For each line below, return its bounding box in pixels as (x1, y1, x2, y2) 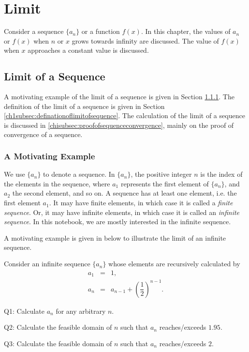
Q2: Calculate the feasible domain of (4, 322, 112, 332)
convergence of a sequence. (4, 129, 83, 139)
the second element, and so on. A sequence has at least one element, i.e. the (12, 188, 237, 198)
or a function (81, 26, 120, 36)
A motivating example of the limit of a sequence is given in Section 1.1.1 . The (4, 92, 234, 102)
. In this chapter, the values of (141, 26, 231, 36)
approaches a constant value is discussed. (28, 45, 149, 55)
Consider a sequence (4, 26, 64, 36)
